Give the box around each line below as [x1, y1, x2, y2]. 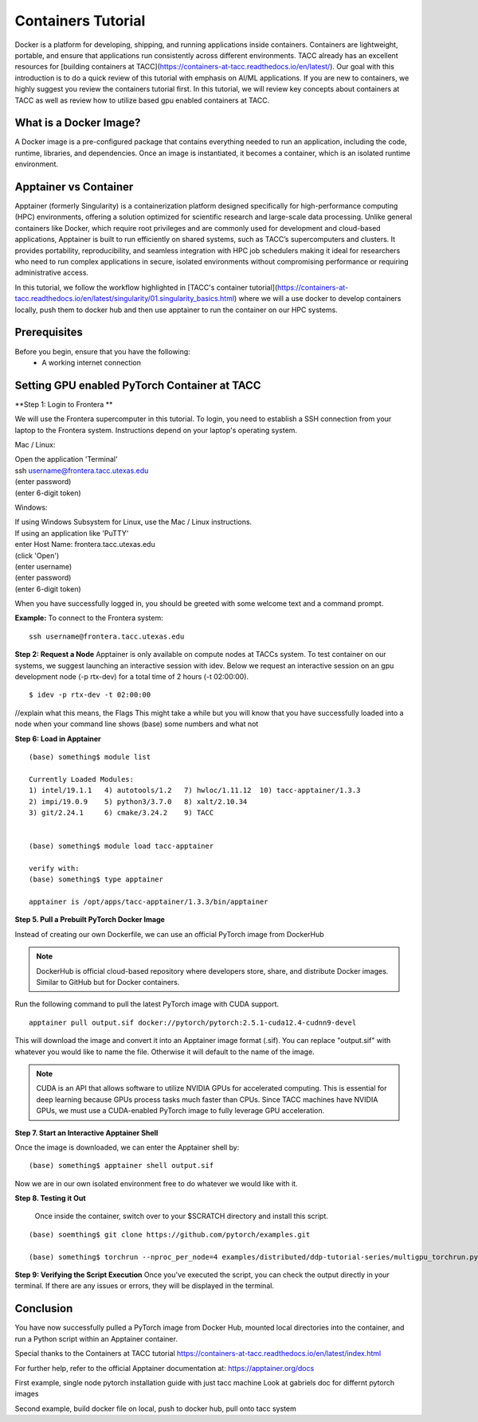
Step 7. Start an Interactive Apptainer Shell [14, 1127, 159, 1138]
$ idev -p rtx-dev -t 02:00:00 [29, 690, 151, 700]
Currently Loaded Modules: [29, 775, 135, 783]
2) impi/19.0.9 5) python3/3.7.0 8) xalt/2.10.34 [29, 797, 248, 806]
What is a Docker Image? [14, 116, 141, 130]
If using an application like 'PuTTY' [14, 528, 129, 537]
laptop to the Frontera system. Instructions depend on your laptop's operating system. [14, 425, 298, 435]
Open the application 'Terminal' [14, 455, 119, 464]
